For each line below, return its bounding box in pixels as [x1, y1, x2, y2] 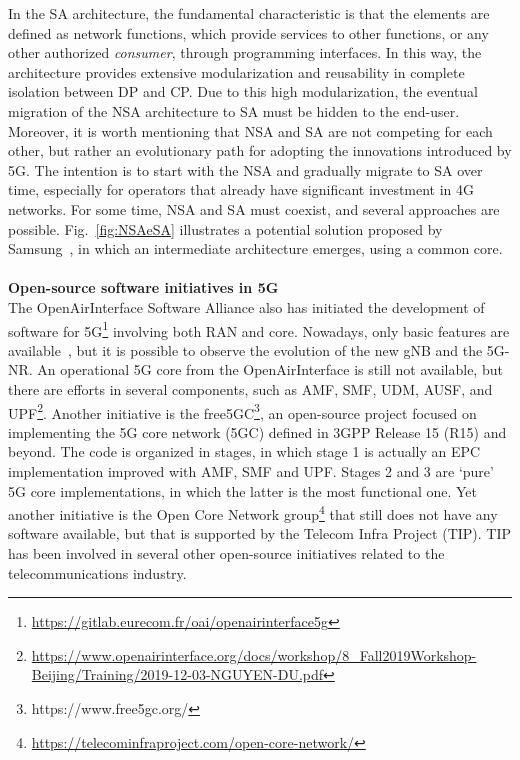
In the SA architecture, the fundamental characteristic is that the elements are [8, 3, 490, 23]
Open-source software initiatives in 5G [8, 277, 279, 298]
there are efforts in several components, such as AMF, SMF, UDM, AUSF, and [8, 378, 493, 399]
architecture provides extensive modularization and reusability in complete [8, 61, 465, 82]
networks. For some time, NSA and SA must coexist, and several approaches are [8, 198, 500, 219]
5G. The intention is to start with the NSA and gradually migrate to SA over [8, 159, 483, 180]
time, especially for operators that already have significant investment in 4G [8, 179, 475, 200]
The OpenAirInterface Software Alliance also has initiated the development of [8, 296, 485, 317]
